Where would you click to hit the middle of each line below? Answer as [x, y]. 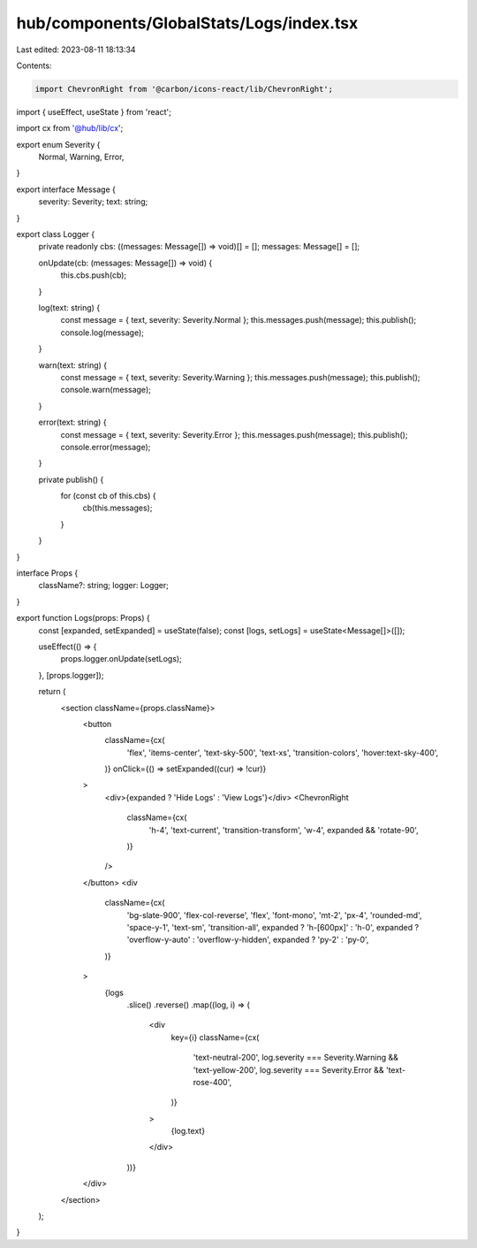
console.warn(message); [106, 390]
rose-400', [212, 1082]
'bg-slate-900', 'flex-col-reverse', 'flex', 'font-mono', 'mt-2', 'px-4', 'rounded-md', [274, 915]
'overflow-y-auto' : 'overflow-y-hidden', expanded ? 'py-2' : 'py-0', [248, 940]
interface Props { [47, 573]
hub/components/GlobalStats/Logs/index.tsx [187, 23]
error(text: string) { [72, 422]
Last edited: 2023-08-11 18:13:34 [76, 50]
